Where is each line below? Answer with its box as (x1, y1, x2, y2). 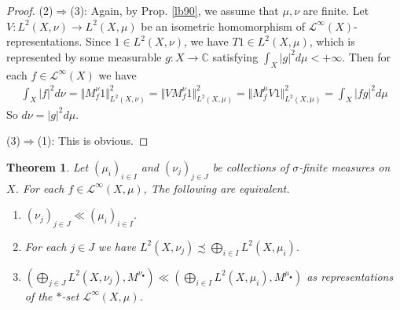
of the (24, 287, 53, 304)
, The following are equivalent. (143, 179, 290, 196)
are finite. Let (303, 2, 369, 18)
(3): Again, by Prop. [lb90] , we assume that (70, 2, 279, 18)
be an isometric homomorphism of (141, 17, 305, 34)
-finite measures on (299, 158, 391, 175)
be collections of (212, 158, 289, 175)
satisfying (212, 48, 259, 65)
